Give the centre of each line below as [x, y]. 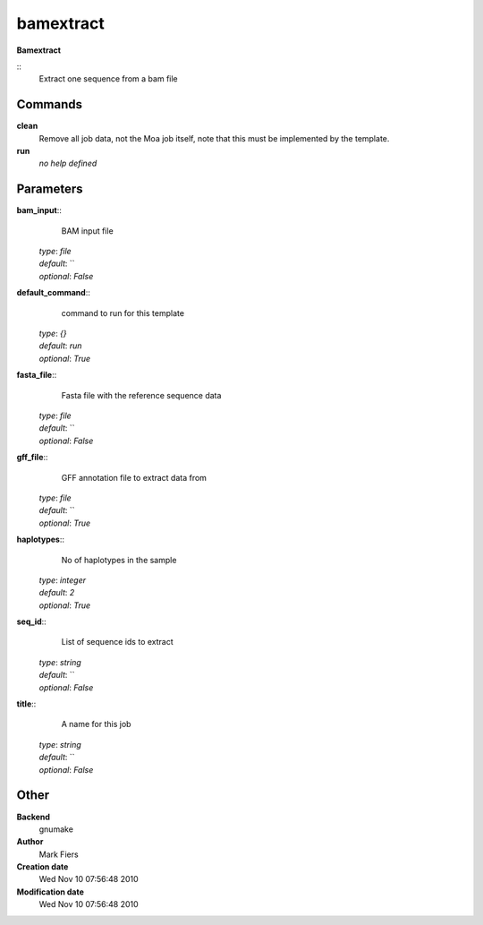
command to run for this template [123, 313]
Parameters [50, 189]
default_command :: [54, 293]
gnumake [56, 829]
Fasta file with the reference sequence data [141, 395]
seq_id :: [31, 621]
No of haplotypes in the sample [119, 560]
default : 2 [57, 593]
